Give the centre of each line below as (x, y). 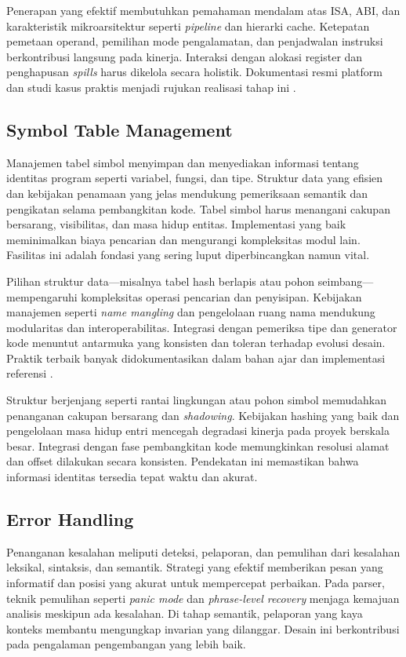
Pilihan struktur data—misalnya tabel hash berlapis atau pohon (161, 281)
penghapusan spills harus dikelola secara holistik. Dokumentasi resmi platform (195, 72)
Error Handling (70, 519)
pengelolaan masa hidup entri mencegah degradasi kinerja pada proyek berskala (198, 431)
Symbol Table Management (120, 129)
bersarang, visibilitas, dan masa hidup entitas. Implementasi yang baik (176, 224)
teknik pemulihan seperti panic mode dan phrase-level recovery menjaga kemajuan (203, 598)
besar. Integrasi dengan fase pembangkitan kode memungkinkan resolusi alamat (198, 445)
